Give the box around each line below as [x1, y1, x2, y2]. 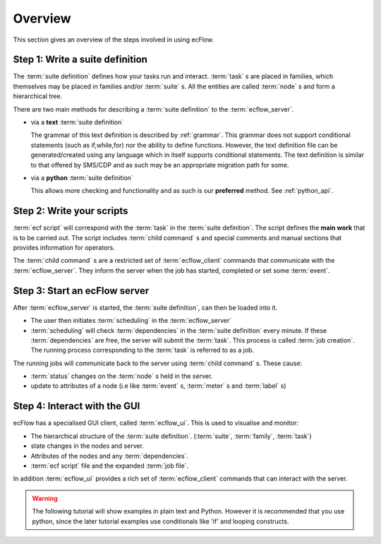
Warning [32, 494, 58, 502]
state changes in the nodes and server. [30, 442, 145, 450]
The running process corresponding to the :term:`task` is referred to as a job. [30, 346, 254, 355]
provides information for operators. [13, 244, 116, 252]
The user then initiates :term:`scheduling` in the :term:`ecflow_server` [30, 317, 232, 325]
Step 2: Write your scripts [13, 205, 128, 217]
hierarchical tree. [13, 92, 63, 100]
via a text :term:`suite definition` [30, 118, 123, 126]
